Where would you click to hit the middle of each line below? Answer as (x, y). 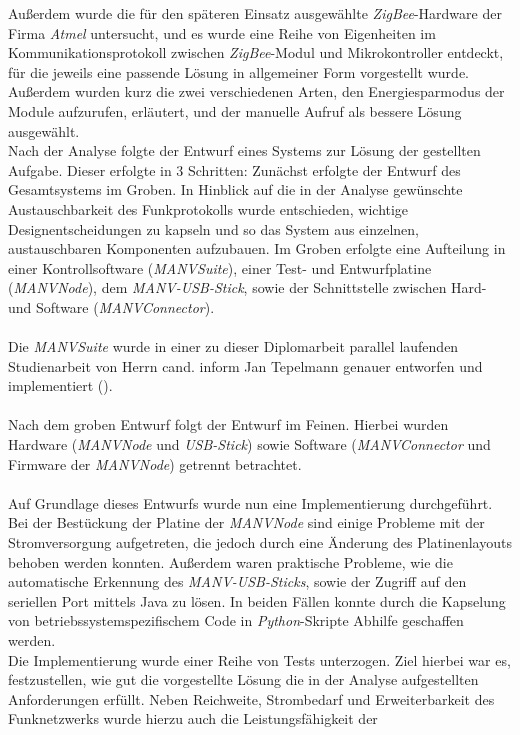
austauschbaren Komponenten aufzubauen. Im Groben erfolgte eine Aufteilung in (257, 248)
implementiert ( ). (60, 385)
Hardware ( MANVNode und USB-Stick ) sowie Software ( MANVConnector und (249, 444)
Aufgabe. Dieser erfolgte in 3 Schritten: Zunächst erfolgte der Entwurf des (234, 169)
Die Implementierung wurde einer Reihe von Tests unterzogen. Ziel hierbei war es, (259, 659)
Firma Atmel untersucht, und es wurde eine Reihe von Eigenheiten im (222, 32)
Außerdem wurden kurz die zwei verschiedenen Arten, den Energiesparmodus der (256, 91)
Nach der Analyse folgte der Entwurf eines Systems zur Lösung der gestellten (244, 150)
